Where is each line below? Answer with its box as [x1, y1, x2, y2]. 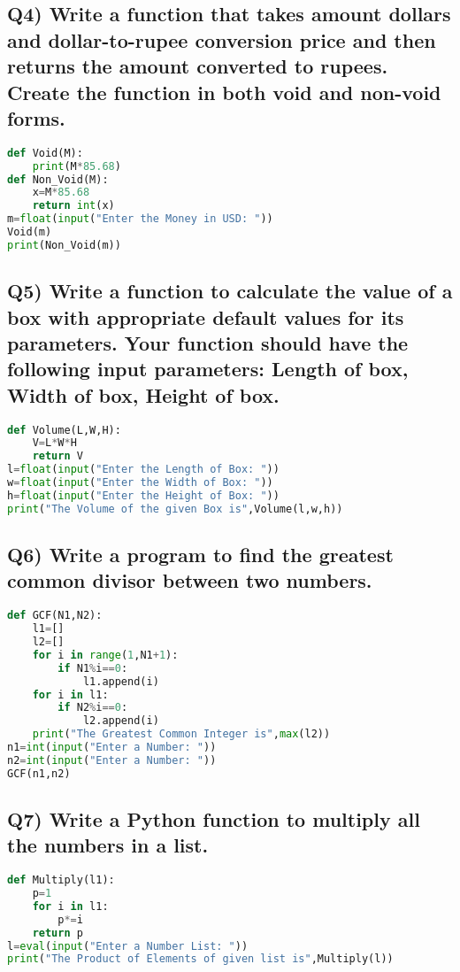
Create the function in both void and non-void [7, 78, 441, 105]
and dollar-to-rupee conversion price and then [7, 26, 436, 53]
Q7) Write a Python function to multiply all [7, 806, 420, 833]
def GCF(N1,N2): [7, 609, 103, 622]
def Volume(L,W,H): [7, 423, 121, 436]
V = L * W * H [32, 436, 77, 450]
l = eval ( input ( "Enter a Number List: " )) [7, 939, 249, 953]
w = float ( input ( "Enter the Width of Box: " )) [7, 476, 273, 490]
